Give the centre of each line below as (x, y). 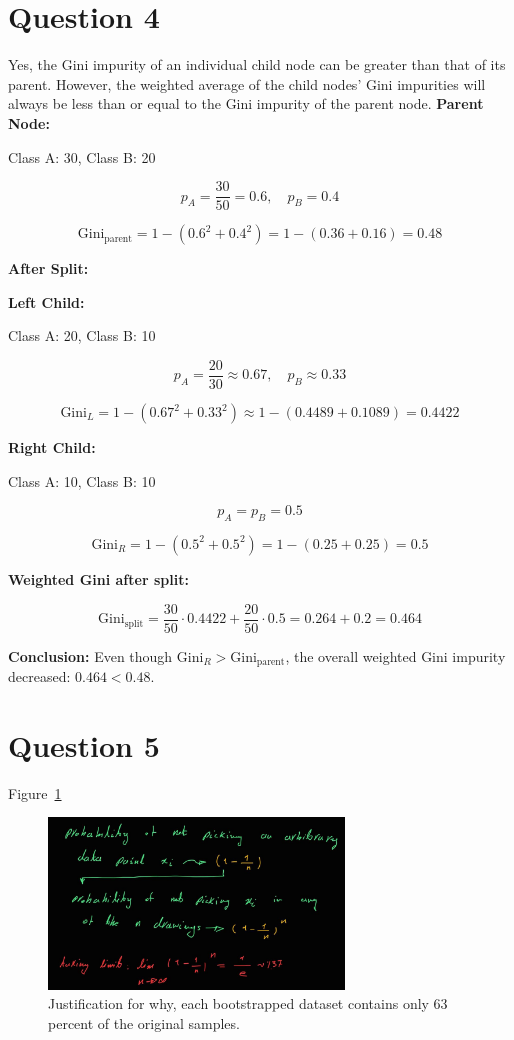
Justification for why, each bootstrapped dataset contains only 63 (248, 1003)
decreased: (39, 676)
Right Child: (52, 447)
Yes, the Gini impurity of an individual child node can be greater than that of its (257, 64)
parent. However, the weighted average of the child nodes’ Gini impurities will (247, 83)
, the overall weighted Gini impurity (395, 655)
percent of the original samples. (144, 1022)
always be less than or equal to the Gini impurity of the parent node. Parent (246, 103)
